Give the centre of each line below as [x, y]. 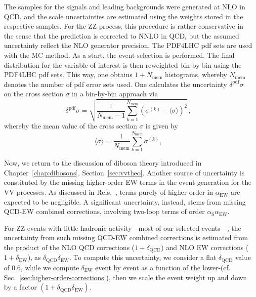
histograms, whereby [196, 74]
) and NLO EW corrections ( [205, 247]
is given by [162, 126]
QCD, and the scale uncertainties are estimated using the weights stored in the [124, 16]
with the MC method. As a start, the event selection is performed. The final [119, 55]
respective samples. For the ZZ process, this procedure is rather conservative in [124, 26]
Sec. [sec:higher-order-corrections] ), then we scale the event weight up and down [126, 277]
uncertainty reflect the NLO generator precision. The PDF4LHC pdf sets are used [128, 45]
